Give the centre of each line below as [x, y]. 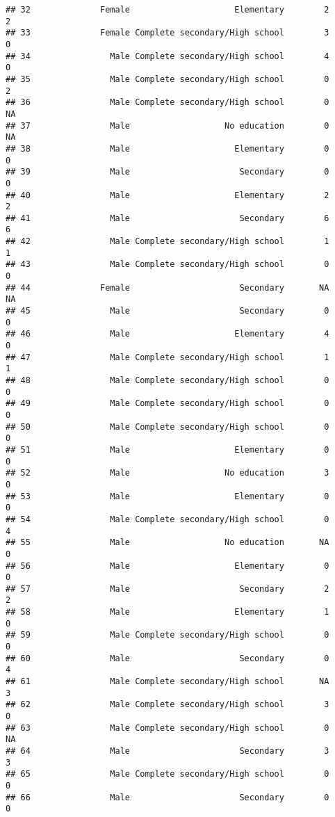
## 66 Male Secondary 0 [167, 797]
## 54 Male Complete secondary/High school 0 [167, 519]
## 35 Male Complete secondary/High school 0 [167, 79]
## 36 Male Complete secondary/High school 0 [167, 103]
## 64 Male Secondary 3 [167, 751]
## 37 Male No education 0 [167, 126]
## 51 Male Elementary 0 [167, 450]
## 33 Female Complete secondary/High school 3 [167, 33]
